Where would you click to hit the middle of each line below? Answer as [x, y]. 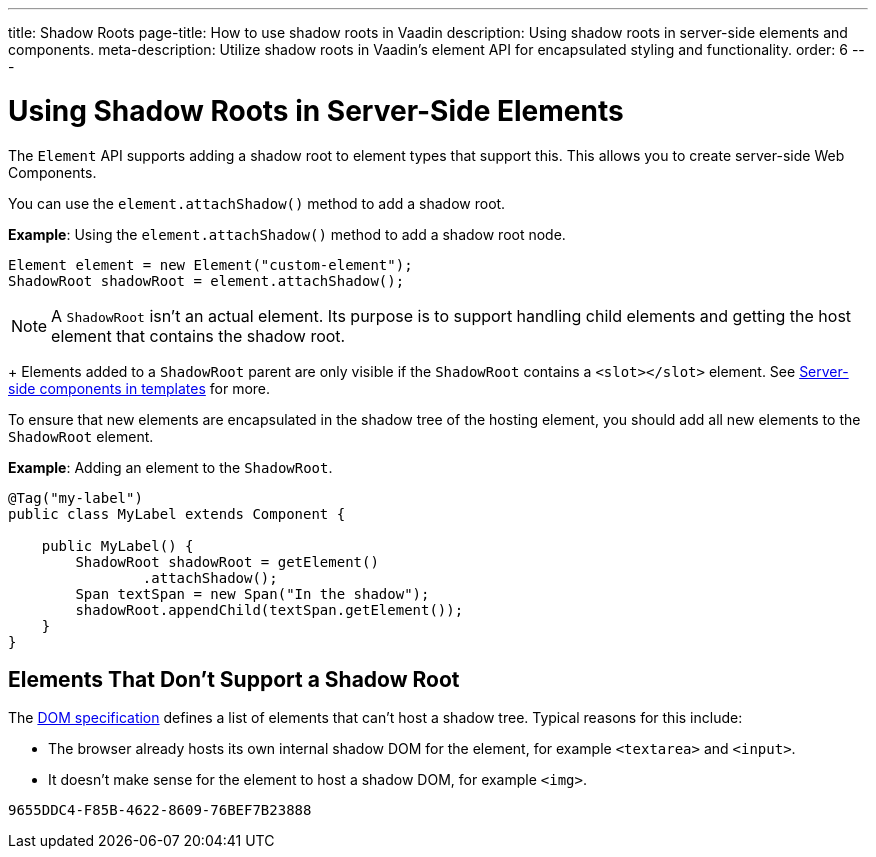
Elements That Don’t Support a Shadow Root [234, 679]
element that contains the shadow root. [198, 335]
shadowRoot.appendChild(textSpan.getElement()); [269, 609]
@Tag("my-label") [75, 497]
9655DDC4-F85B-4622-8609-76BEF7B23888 [160, 810]
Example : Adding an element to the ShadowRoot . [170, 467]
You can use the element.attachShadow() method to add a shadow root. [257, 203]
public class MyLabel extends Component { [177, 513]
